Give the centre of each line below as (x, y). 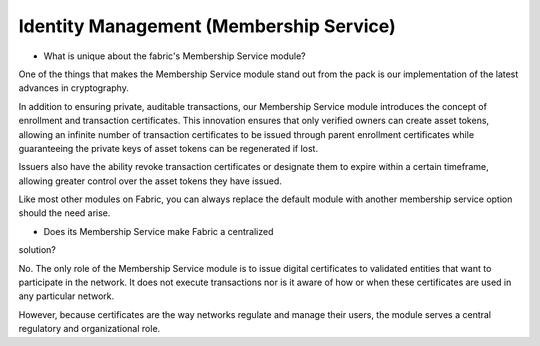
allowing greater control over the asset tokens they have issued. (150, 181)
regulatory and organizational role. (89, 329)
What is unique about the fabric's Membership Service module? (175, 56)
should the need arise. (64, 213)
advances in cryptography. (73, 88)
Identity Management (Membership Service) (207, 26)
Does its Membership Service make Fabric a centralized (158, 231)
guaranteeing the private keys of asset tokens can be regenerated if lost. (168, 148)
